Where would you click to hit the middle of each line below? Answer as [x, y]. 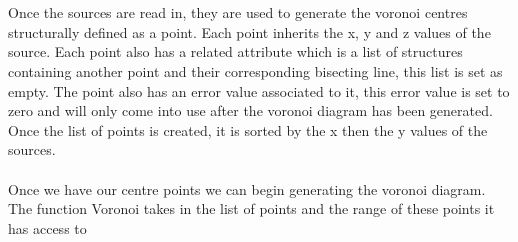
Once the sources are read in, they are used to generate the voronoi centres [238, 12]
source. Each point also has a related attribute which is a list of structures [235, 51]
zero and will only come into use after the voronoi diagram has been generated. [250, 110]
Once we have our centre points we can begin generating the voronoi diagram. [247, 188]
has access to [47, 227]
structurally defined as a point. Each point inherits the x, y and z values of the [249, 31]
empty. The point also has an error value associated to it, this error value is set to [259, 90]
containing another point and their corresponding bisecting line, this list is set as [255, 70]
